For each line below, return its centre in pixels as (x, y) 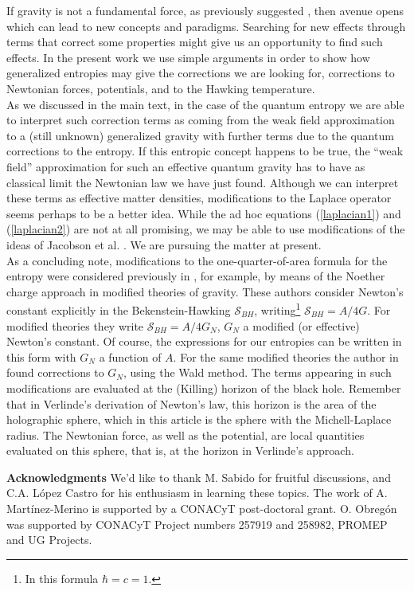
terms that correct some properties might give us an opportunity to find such (195, 42)
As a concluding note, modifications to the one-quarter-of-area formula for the (197, 260)
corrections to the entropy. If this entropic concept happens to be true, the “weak (205, 151)
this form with (41, 356)
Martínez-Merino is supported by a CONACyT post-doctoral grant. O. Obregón (202, 509)
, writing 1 (277, 309)
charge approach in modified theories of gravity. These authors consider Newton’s (205, 291)
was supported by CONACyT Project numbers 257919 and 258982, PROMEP (197, 524)
